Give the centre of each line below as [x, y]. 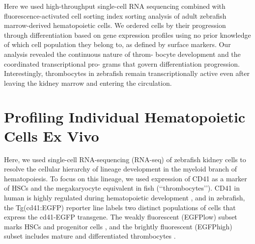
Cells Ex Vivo [52, 135]
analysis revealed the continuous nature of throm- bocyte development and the [122, 54]
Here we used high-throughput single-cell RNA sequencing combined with [115, 6]
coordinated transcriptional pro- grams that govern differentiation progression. [122, 63]
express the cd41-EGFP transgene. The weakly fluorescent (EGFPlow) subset [121, 217]
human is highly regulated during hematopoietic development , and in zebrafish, [125, 198]
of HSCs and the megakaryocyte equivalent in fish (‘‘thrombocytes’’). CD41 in [122, 188]
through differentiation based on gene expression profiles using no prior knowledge [127, 35]
